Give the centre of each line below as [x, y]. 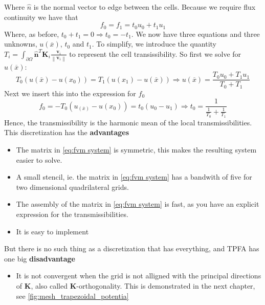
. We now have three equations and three [195, 34]
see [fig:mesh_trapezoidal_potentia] [72, 296]
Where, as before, [32, 34]
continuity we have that [41, 17]
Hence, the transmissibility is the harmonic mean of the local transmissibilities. [128, 122]
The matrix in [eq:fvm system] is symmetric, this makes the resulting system [136, 150]
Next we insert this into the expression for [70, 93]
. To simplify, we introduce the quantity [154, 44]
